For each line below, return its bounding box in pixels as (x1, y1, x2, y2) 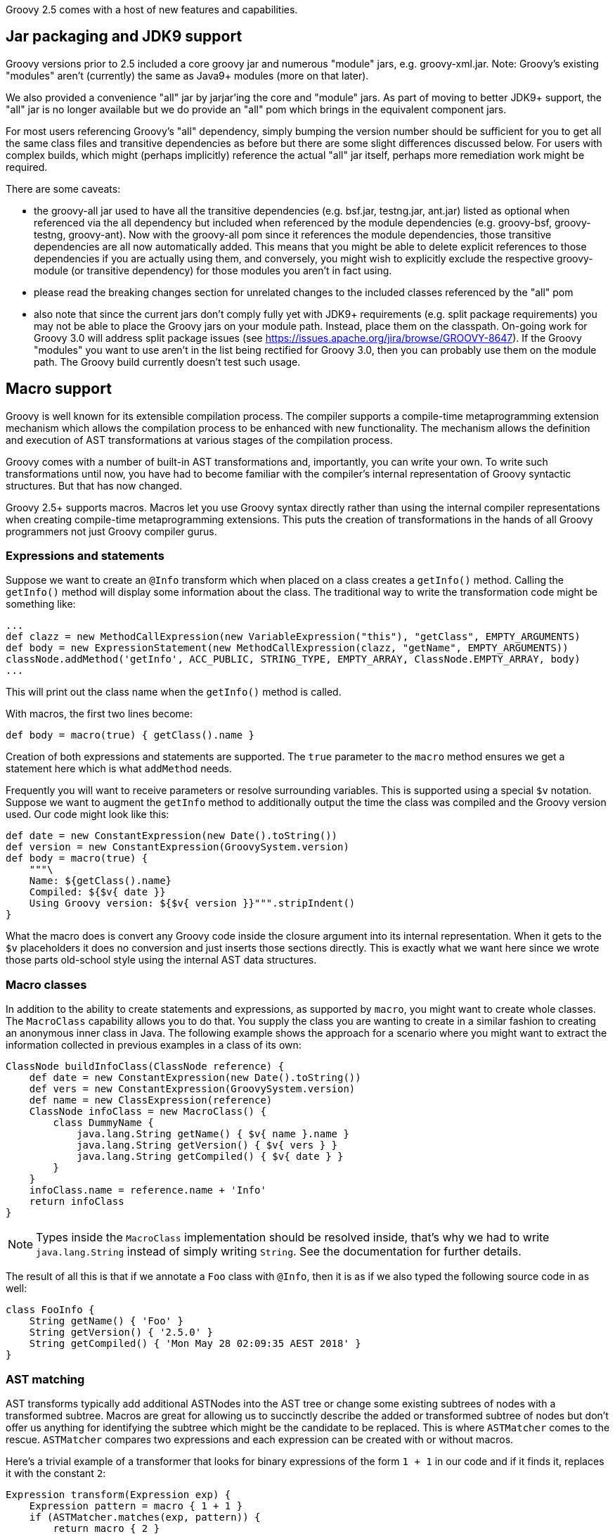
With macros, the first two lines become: (6, 708, 193, 720)
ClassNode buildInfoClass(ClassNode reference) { (6, 1061, 285, 1073)
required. (6, 160, 48, 173)
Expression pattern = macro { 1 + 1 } (29, 1500, 243, 1511)
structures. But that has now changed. (6, 479, 183, 492)
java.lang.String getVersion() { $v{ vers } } (77, 1139, 338, 1151)
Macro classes (6, 977, 87, 992)
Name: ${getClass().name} (29, 875, 172, 887)
